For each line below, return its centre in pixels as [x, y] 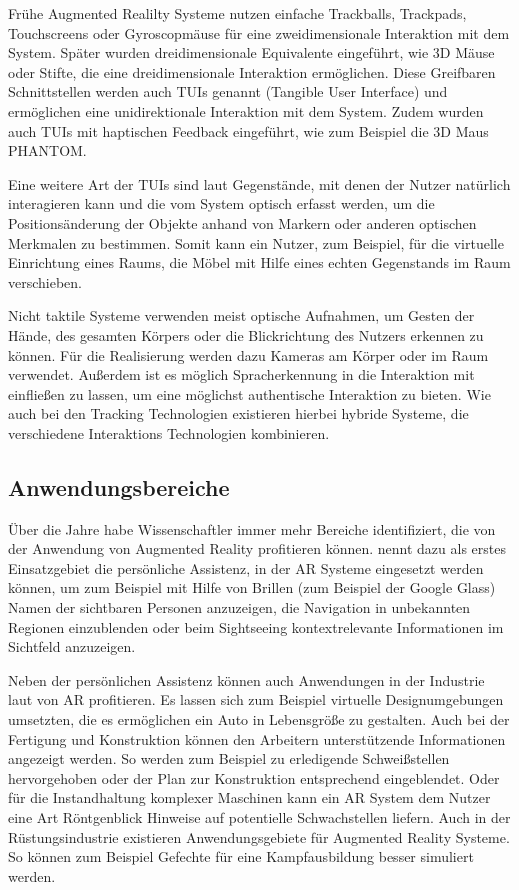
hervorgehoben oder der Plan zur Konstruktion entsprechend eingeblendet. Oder [254, 777]
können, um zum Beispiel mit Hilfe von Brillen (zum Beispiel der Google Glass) [252, 587]
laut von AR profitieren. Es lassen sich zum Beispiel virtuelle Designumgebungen [256, 699]
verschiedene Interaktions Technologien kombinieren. [169, 432]
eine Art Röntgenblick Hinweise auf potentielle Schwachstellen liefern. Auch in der [259, 816]
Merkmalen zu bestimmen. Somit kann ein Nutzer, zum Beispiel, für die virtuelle [256, 242]
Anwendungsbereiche [119, 486]
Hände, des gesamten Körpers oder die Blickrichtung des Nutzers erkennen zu [246, 334]
